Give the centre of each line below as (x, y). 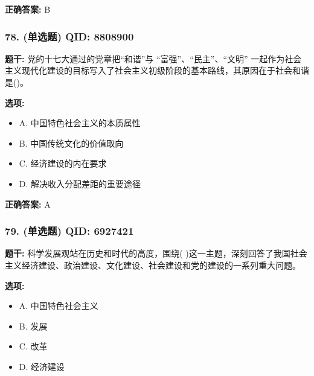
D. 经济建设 (42, 366)
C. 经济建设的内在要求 (63, 163)
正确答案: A (28, 204)
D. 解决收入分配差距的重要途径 (80, 183)
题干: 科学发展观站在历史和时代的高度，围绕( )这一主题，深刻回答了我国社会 (156, 253)
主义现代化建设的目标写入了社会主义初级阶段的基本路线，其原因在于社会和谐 (157, 70)
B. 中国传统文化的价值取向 (71, 143)
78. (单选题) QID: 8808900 (69, 36)
